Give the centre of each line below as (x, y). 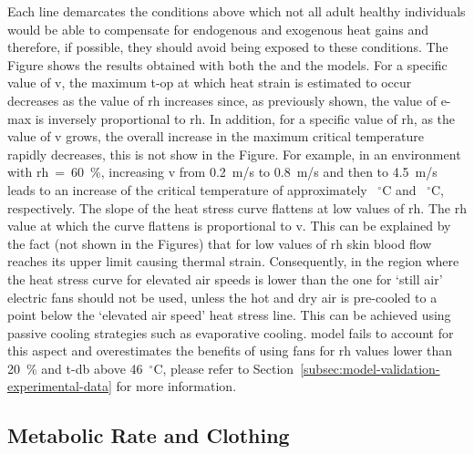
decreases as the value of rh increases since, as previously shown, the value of (222, 100)
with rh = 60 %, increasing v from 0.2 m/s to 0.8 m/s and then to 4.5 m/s (222, 172)
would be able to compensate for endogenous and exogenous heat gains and (218, 29)
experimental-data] (60, 386)
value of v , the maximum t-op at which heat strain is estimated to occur (210, 83)
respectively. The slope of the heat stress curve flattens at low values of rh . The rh (237, 207)
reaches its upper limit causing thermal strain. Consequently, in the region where (233, 261)
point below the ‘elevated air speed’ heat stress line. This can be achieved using (229, 315)
